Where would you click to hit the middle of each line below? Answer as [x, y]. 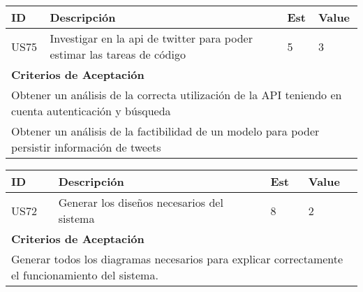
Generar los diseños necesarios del [141, 202]
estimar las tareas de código [118, 54]
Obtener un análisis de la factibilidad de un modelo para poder [165, 131]
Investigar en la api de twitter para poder [151, 38]
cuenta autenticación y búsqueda [91, 111]
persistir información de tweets [86, 147]
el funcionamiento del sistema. [85, 275]
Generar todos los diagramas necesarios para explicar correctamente [177, 259]
